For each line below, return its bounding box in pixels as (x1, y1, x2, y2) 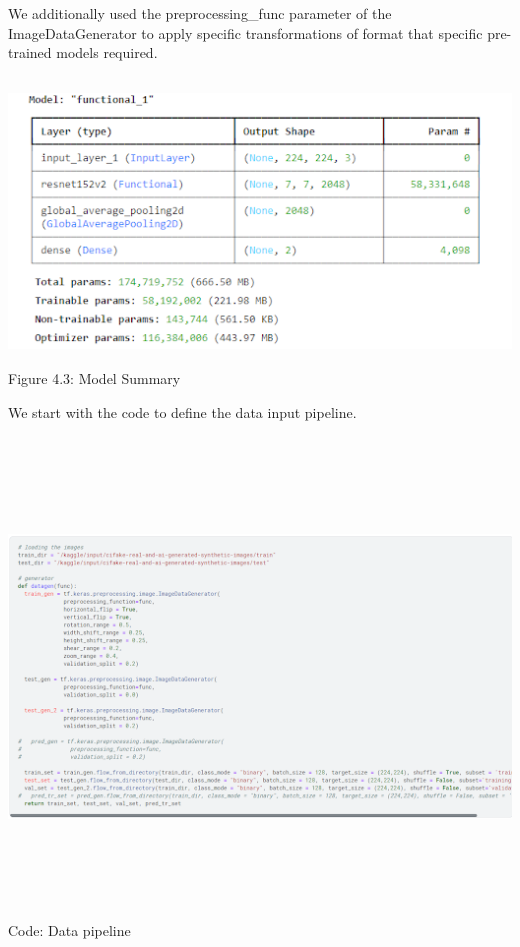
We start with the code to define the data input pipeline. (8, 401, 357, 422)
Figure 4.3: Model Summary (8, 368, 181, 389)
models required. (56, 42, 158, 63)
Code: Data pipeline (8, 920, 131, 941)
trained (8, 42, 52, 63)
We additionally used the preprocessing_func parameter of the (8, 3, 392, 23)
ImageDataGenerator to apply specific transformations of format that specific (8, 22, 483, 43)
